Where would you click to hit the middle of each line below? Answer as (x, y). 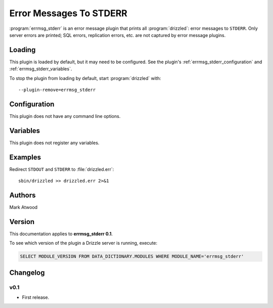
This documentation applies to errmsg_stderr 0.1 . (61, 234)
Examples (25, 157)
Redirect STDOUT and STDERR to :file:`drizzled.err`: (62, 169)
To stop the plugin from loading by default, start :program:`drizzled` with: (85, 78)
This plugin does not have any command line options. (65, 116)
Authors (22, 195)
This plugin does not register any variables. (54, 143)
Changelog (27, 272)
